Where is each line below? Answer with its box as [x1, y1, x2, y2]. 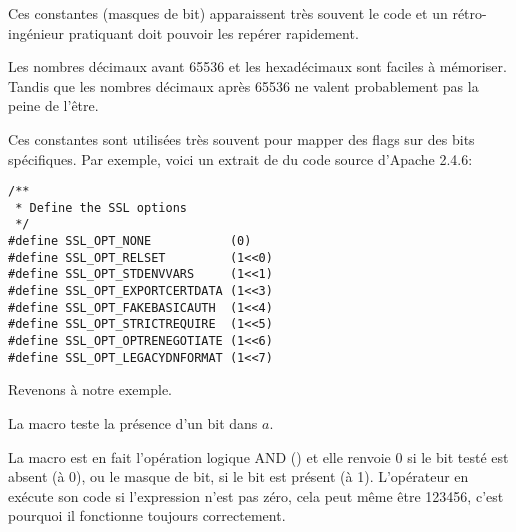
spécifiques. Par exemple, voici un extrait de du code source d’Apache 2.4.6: [8, 148, 473, 169]
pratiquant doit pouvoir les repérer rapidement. [68, 22, 359, 43]
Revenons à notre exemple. [8, 379, 173, 400]
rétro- [452, 3, 487, 23]
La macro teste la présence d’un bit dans [8, 412, 258, 433]
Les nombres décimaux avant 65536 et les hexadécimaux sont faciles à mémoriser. [8, 56, 507, 77]
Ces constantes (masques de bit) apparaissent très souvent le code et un [8, 3, 448, 23]
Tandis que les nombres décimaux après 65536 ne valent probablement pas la [8, 75, 479, 96]
